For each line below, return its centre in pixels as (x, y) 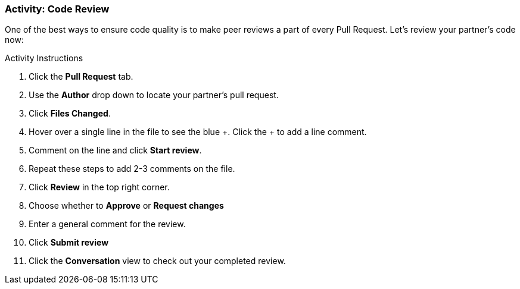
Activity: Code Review (57, 9)
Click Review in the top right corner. (99, 187)
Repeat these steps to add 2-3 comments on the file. (132, 169)
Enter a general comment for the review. (107, 224)
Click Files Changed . (70, 114)
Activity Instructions (44, 58)
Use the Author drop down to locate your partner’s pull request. (154, 95)
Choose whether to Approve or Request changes (126, 206)
